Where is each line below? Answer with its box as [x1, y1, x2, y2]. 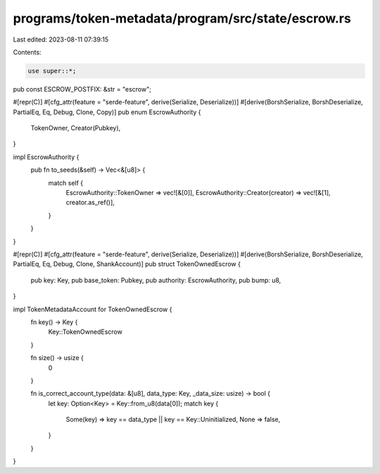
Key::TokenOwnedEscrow [48, 328, 122, 336]
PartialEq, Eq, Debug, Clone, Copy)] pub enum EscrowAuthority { [13, 108, 201, 116]
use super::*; [27, 67, 77, 75]
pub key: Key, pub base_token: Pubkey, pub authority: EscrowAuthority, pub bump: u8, [30, 275, 281, 285]
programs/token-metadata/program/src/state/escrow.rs [13, 11, 351, 26]
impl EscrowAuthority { [13, 152, 80, 161]
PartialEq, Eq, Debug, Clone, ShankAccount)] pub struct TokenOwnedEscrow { [13, 260, 241, 268]
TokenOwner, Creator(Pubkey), [30, 124, 121, 132]
